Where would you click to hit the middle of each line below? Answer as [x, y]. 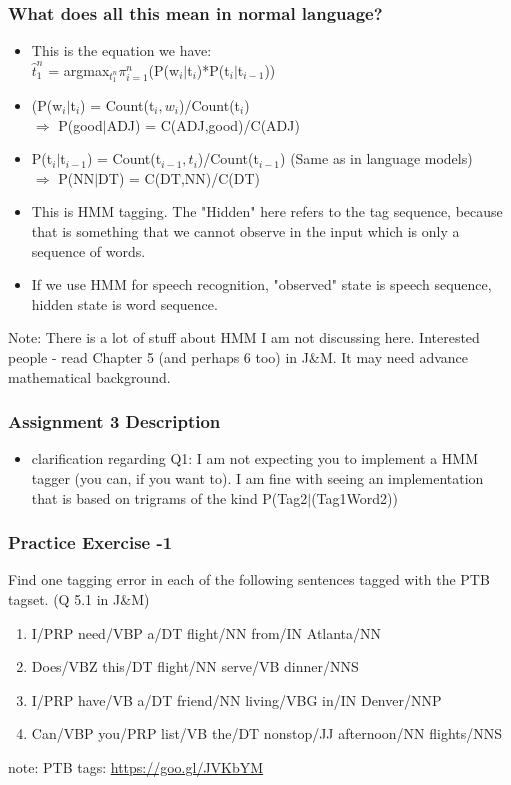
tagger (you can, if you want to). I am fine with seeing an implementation [257, 477]
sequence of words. [88, 250]
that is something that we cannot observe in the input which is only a [245, 230]
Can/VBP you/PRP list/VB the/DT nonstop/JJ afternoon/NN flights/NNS [267, 733]
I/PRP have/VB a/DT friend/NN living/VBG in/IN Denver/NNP [236, 699]
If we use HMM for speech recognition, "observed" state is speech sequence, [261, 284]
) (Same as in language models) [376, 158]
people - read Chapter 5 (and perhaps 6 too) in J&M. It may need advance [238, 356]
